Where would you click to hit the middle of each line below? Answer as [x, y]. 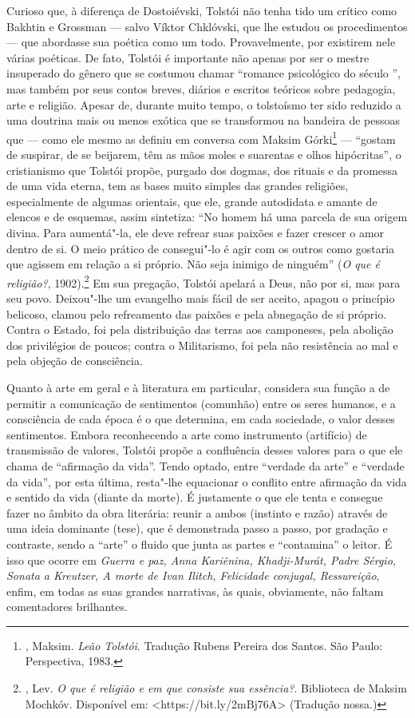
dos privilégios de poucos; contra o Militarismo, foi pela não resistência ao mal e [202, 345]
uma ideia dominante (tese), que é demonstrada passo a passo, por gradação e [197, 528]
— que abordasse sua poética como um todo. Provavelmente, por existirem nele [201, 42]
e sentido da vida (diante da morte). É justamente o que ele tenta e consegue [195, 497]
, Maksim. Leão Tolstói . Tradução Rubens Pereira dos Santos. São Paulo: [204, 645]
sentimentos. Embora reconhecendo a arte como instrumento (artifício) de [187, 434]
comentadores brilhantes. [67, 607]
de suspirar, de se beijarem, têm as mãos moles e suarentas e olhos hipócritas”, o [204, 154]
